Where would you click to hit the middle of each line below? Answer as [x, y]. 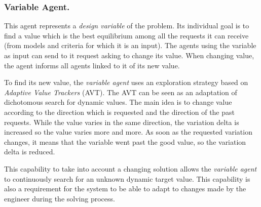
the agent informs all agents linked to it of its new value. [92, 65]
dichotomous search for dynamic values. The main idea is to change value [118, 102]
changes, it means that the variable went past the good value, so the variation [125, 141]
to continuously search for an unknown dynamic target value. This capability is [127, 178]
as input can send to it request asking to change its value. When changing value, [129, 55]
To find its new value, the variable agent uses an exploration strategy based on [126, 82]
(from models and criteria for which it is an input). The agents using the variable [130, 45]
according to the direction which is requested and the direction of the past [119, 112]
